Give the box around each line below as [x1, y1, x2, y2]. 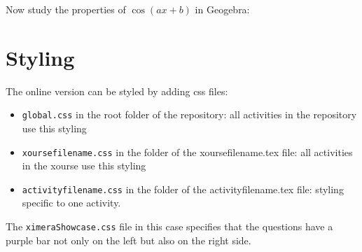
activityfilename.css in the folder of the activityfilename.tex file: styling [22, 181, 344, 196]
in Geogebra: [195, 2, 250, 16]
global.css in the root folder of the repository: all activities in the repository [22, 107, 357, 122]
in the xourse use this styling [22, 158, 146, 173]
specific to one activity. [22, 195, 121, 210]
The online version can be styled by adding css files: [6, 83, 228, 98]
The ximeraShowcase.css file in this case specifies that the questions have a [6, 219, 333, 234]
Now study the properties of [6, 2, 126, 16]
